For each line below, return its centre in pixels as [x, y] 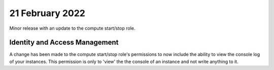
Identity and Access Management [64, 43]
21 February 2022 [47, 13]
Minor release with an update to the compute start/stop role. [72, 28]
